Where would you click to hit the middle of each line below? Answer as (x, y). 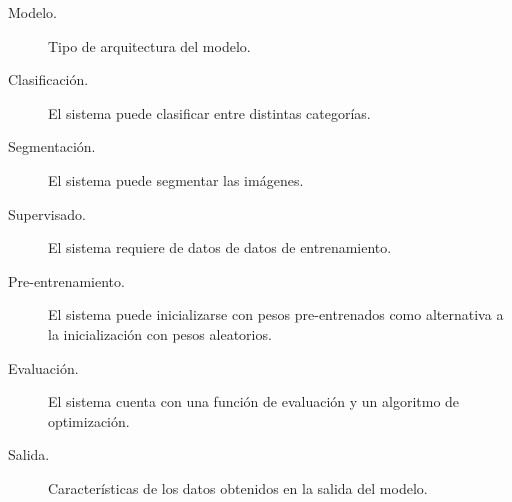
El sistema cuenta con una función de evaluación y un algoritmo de (254, 401)
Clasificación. (48, 79)
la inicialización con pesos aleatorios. (160, 333)
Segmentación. (52, 146)
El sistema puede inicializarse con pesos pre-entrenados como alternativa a (276, 314)
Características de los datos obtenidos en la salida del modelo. (238, 487)
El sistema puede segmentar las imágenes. (176, 179)
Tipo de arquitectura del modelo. (149, 45)
